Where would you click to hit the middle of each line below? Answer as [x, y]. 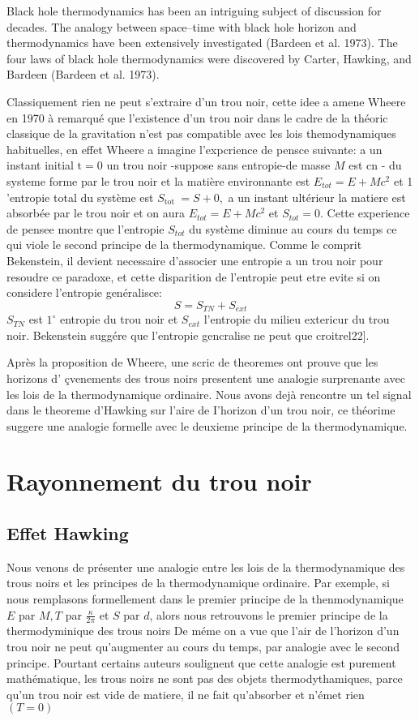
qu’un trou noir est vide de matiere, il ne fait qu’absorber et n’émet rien [186, 694]
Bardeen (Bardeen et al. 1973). [83, 74]
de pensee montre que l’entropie [86, 228]
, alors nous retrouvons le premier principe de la [269, 614]
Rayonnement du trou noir [159, 481]
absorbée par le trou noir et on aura [96, 213]
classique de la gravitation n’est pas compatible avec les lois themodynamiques [201, 133]
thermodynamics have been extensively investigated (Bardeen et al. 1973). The [202, 43]
